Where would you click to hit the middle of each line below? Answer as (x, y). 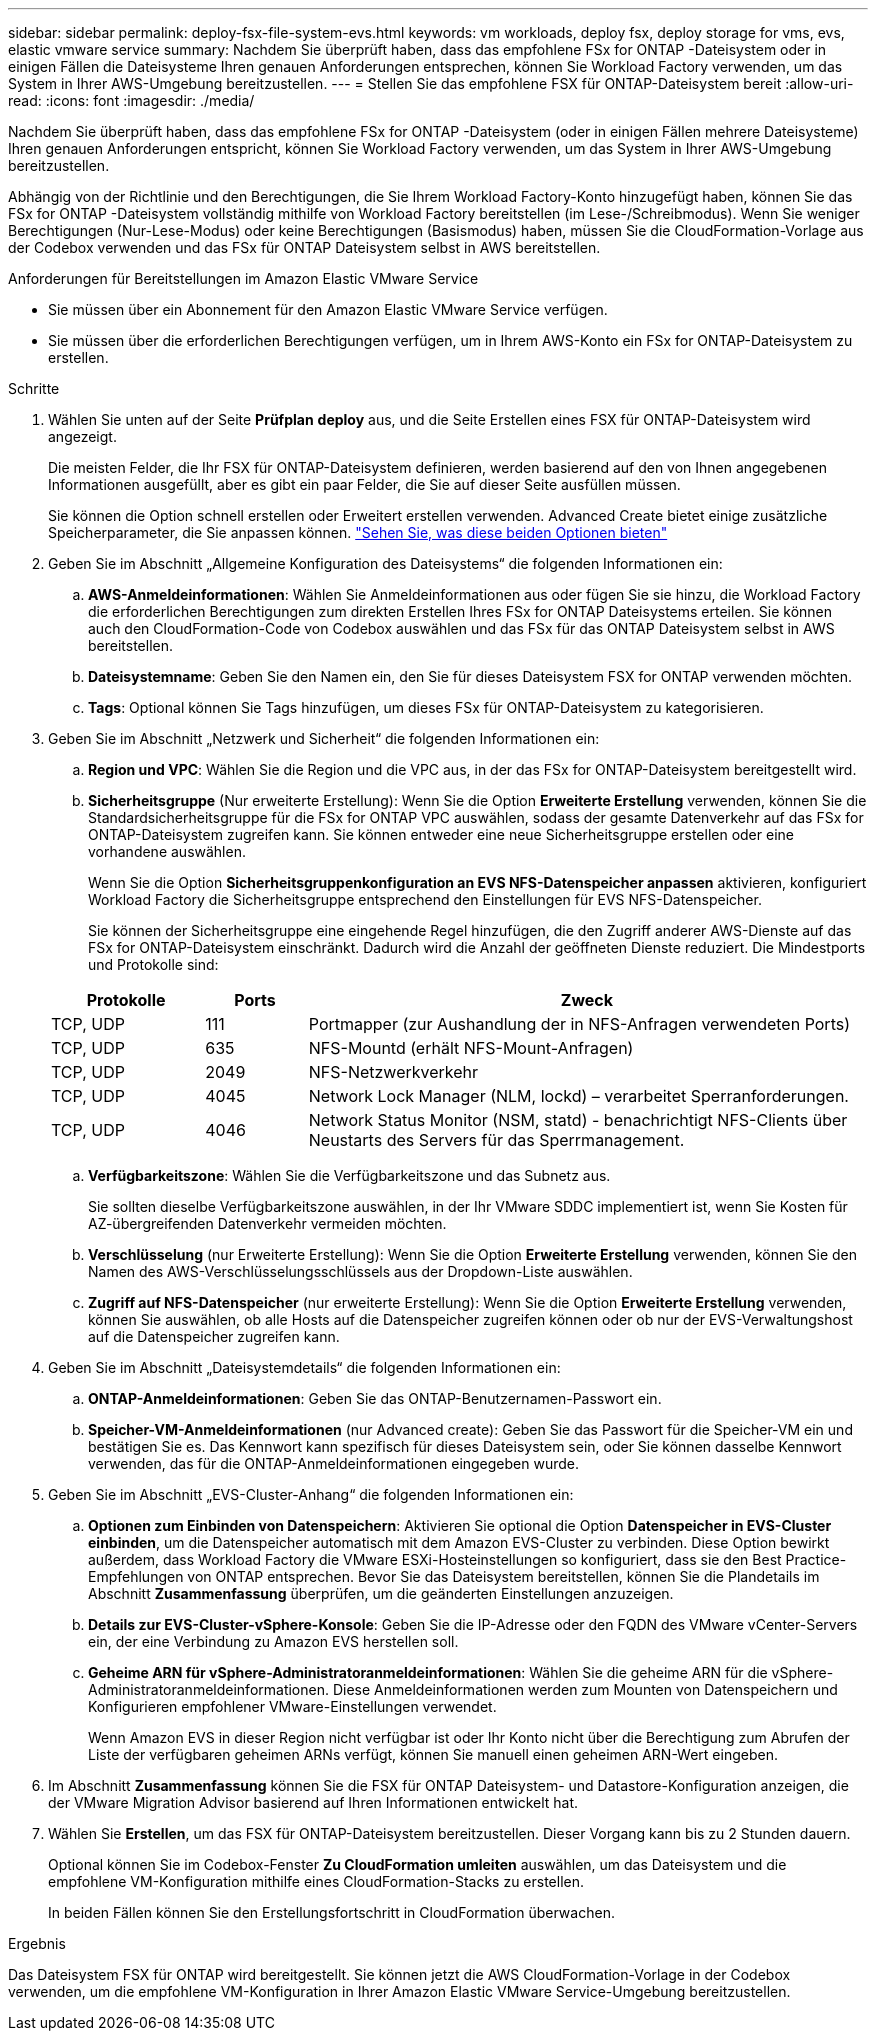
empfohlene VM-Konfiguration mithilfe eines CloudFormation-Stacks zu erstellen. (316, 1881)
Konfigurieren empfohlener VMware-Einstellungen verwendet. (292, 1706)
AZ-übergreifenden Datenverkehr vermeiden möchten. (267, 1223)
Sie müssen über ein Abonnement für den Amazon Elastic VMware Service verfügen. (328, 309)
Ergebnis (37, 1943)
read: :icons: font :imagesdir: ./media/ (131, 100)
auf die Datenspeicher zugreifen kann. (214, 1336)
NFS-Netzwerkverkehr (393, 1072)
